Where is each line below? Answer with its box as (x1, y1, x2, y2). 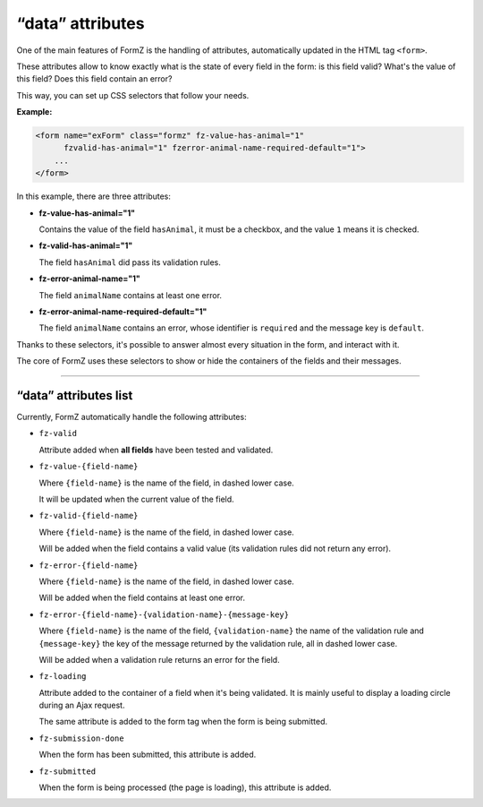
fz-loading (38, 672, 87, 682)
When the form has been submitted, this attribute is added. (38, 749, 257, 760)
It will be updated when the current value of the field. (38, 494, 234, 505)
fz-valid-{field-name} (38, 511, 139, 521)
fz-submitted (38, 766, 97, 777)
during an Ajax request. (38, 700, 125, 711)
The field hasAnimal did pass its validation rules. (38, 256, 221, 268)
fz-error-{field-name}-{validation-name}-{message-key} (38, 609, 290, 620)
